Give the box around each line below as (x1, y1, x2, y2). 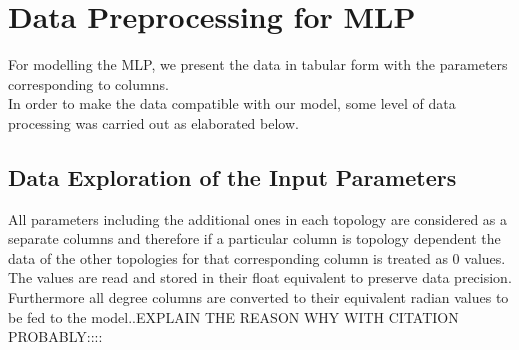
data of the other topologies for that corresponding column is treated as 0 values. (8, 247, 506, 268)
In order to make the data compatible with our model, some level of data (8, 93, 456, 114)
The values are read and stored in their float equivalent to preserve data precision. (8, 267, 512, 288)
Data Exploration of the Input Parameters (8, 161, 457, 192)
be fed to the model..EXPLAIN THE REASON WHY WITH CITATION (8, 306, 459, 327)
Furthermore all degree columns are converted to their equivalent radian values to (8, 287, 509, 308)
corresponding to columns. (8, 73, 169, 94)
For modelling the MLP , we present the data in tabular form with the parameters (8, 54, 508, 75)
